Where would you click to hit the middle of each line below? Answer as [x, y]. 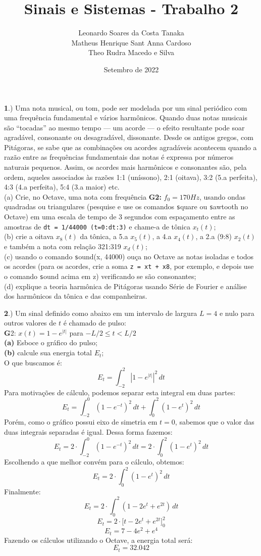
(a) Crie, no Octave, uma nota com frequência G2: [83, 196]
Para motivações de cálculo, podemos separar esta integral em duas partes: [120, 392]
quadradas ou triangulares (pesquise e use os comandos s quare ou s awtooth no [126, 206]
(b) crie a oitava [29, 236]
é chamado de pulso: [95, 323]
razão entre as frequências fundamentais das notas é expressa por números [119, 157]
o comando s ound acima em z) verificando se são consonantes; [100, 276]
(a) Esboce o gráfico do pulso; [51, 342]
